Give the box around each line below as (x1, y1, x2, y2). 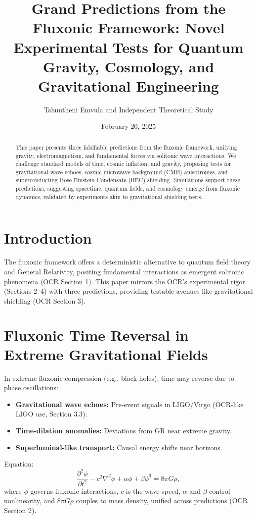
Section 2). (4, 505, 37, 515)
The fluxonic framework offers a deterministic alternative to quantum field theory (4, 257, 251, 267)
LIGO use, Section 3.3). (15, 409, 87, 419)
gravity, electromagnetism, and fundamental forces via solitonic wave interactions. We (15, 151, 236, 159)
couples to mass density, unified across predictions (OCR (76, 495, 248, 506)
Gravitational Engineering (38, 75, 219, 96)
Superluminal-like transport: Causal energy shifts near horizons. (15, 442, 222, 452)
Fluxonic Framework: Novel (32, 17, 225, 38)
